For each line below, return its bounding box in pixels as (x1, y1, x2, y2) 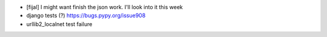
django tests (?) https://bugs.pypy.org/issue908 (26, 12, 146, 19)
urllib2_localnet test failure (26, 20, 93, 27)
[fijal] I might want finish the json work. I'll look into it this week (26, 4, 183, 10)
